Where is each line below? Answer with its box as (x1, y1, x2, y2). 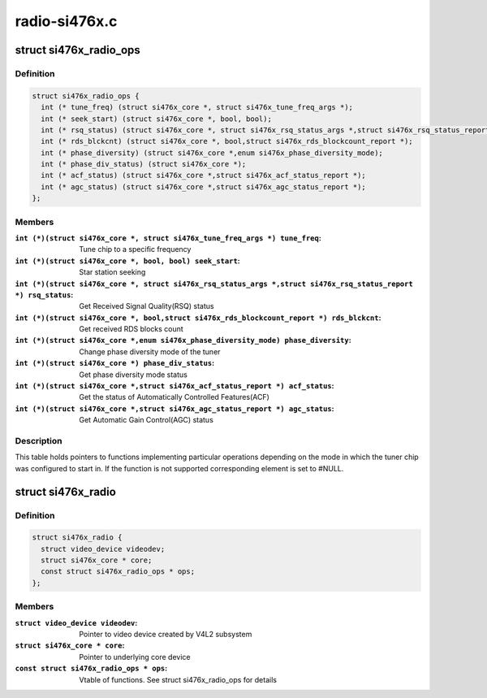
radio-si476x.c (15, 12, 118, 30)
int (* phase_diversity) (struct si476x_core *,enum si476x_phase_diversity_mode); (41, 148, 383, 158)
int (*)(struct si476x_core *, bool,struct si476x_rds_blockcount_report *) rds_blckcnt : (15, 313, 381, 323)
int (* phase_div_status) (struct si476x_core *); (41, 159, 247, 169)
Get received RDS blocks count (79, 324, 184, 334)
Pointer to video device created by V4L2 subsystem (79, 630, 252, 639)
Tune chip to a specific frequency (79, 245, 192, 254)
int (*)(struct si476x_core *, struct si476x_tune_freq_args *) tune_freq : (15, 232, 322, 243)
